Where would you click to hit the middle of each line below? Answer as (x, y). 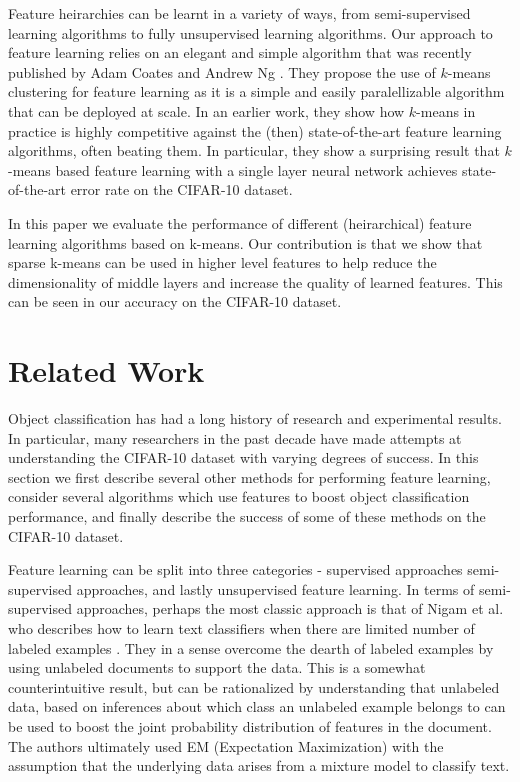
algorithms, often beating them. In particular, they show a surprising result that (254, 150)
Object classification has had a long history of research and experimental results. (255, 418)
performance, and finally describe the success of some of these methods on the (247, 516)
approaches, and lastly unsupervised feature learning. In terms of (275, 588)
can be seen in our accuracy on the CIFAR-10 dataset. (175, 301)
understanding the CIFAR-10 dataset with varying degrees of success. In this (243, 457)
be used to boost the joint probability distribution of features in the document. (250, 725)
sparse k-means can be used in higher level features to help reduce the (222, 262)
